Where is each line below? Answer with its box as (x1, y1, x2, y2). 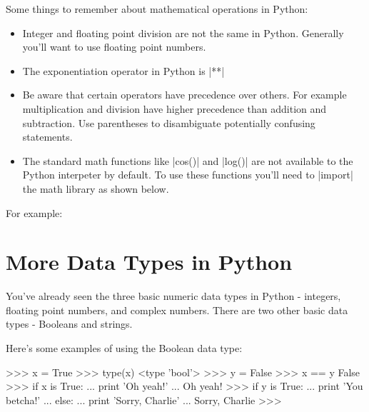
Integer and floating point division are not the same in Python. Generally (22, 25, 344, 40)
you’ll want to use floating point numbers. (22, 39, 206, 54)
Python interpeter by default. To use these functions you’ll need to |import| (22, 167, 353, 182)
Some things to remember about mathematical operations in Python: (6, 1, 308, 16)
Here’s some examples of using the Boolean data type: (6, 341, 243, 356)
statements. (22, 129, 73, 144)
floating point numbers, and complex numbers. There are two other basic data (6, 302, 348, 317)
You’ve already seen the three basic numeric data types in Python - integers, (6, 288, 341, 303)
